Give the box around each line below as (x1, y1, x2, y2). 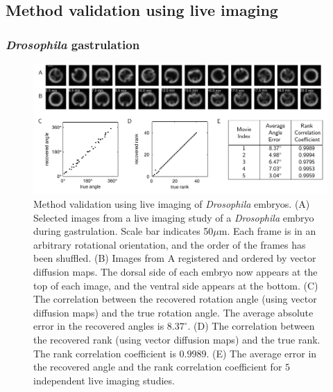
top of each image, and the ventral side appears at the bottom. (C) (33, 278, 318, 292)
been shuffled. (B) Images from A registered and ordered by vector (33, 251, 316, 265)
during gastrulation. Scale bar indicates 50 (33, 224, 214, 238)
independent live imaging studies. (33, 373, 175, 387)
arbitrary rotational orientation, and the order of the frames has (33, 237, 306, 251)
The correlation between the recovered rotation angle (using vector (33, 292, 317, 306)
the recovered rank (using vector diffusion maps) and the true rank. (33, 332, 321, 346)
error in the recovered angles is (33, 319, 164, 333)
